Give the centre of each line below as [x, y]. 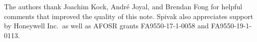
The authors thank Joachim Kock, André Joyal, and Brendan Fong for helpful [123, 6]
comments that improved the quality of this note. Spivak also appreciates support [129, 16]
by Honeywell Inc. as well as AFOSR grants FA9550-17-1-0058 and [107, 26]
